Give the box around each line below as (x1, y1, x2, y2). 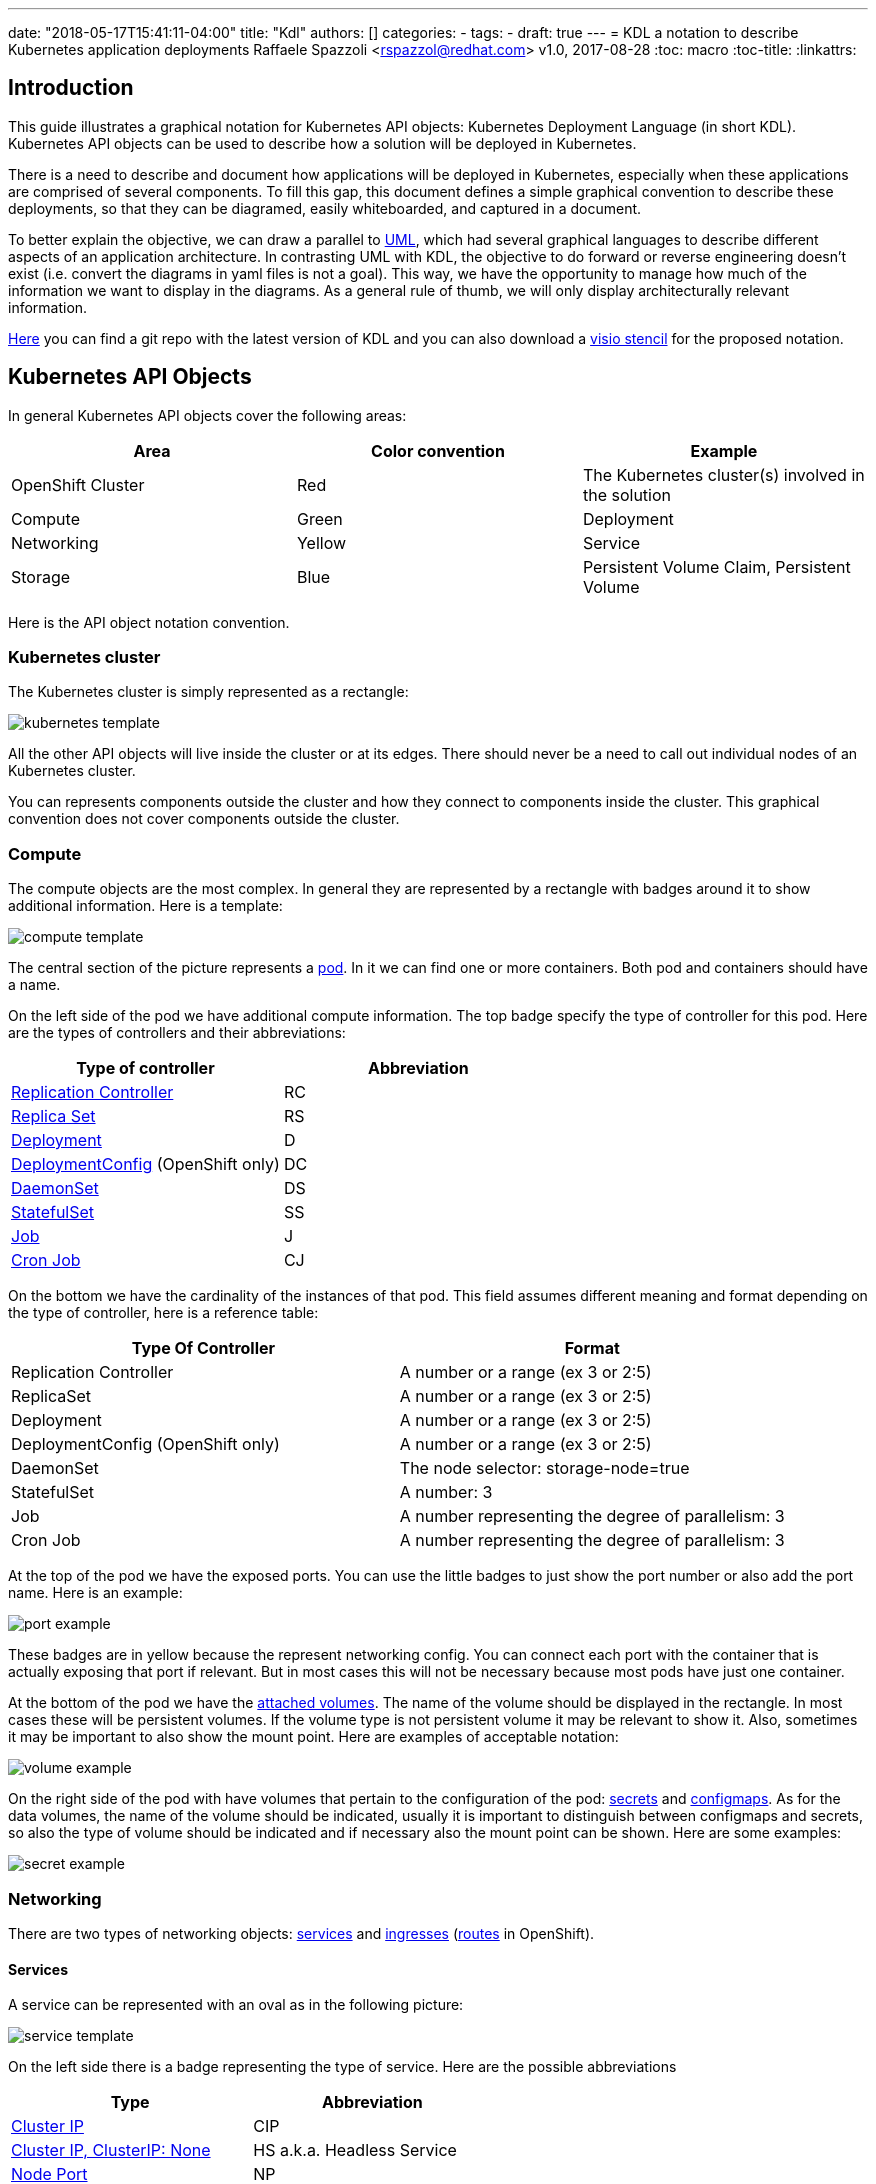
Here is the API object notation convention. (8, 613, 290, 631)
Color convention (371, 440, 505, 461)
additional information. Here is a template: (8, 897, 283, 915)
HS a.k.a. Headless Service (253, 2140, 457, 2161)
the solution (582, 484, 672, 505)
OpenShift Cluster (11, 474, 145, 495)
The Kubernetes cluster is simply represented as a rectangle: (8, 683, 409, 701)
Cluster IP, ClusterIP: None (11, 2140, 211, 2161)
